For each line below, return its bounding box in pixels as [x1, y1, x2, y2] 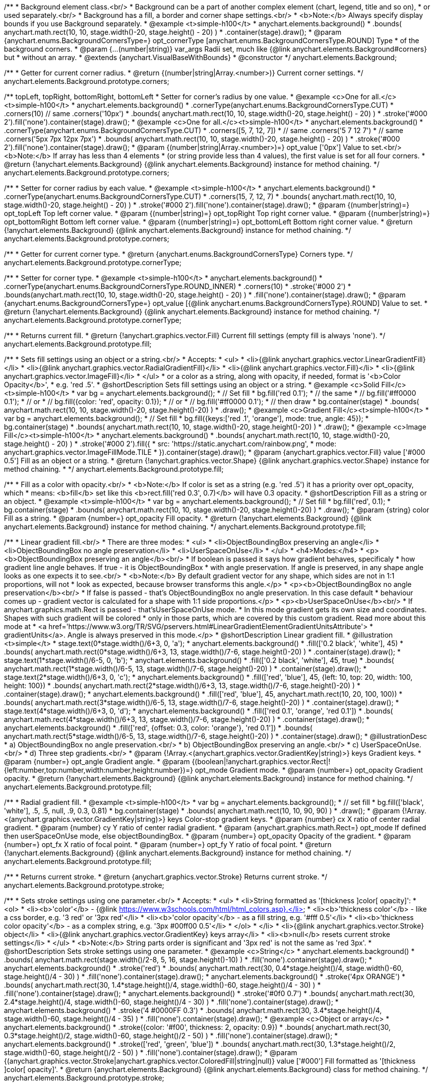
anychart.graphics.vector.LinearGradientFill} [282, 355, 426, 363]
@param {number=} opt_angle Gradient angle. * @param [4, 757, 190, 766]
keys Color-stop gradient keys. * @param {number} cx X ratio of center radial [167, 815, 420, 823]
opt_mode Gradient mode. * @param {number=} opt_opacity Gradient [195, 766, 423, 774]
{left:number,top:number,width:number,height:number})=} [4, 766, 193, 774]
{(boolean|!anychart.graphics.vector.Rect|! [191, 757, 330, 766]
